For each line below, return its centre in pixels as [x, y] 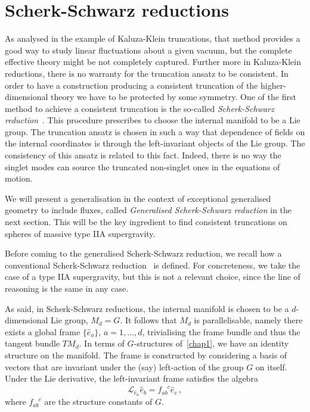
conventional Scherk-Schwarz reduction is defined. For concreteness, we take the [153, 265]
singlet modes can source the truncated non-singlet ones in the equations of [142, 166]
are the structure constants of [98, 402]
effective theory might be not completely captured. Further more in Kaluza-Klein [153, 62]
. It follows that [148, 320]
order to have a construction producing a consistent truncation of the [131, 85]
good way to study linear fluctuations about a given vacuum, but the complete [148, 50]
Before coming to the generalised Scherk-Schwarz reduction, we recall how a [143, 253]
